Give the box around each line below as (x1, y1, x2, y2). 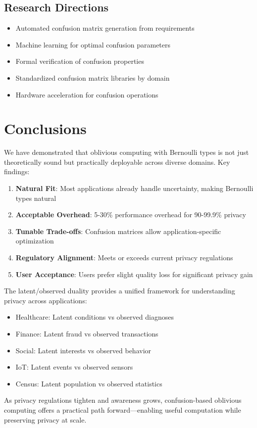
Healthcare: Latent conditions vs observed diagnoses (15, 312, 174, 322)
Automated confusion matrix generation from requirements (15, 23, 195, 33)
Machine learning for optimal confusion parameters (15, 39, 171, 49)
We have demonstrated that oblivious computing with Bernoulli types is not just (4, 147, 249, 157)
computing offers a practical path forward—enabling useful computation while (4, 404, 241, 415)
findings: (4, 166, 30, 177)
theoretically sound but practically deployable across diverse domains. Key (4, 156, 230, 167)
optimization (15, 236, 54, 246)
